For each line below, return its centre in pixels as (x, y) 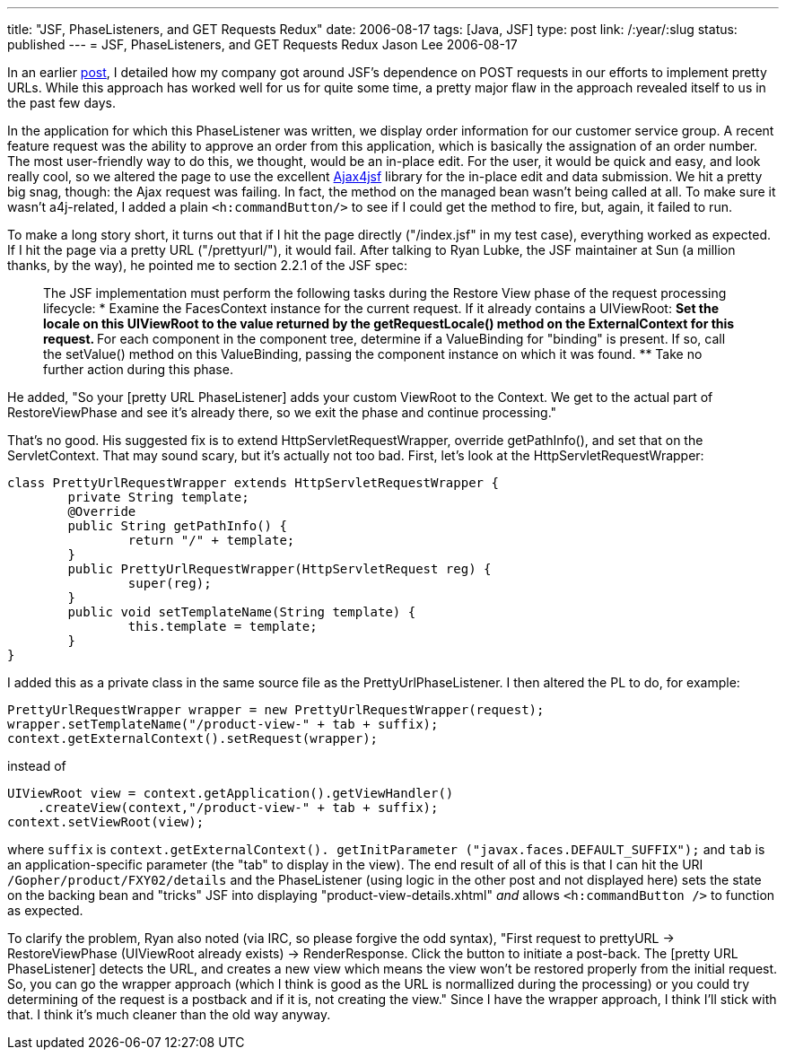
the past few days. (62, 103)
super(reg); (170, 583)
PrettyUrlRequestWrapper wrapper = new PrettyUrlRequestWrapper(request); (276, 710)
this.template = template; (223, 626)
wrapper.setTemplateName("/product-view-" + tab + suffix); (223, 724)
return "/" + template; (211, 540)
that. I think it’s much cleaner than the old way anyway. (169, 1014)
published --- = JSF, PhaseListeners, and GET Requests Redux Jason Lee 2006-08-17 (262, 44)
